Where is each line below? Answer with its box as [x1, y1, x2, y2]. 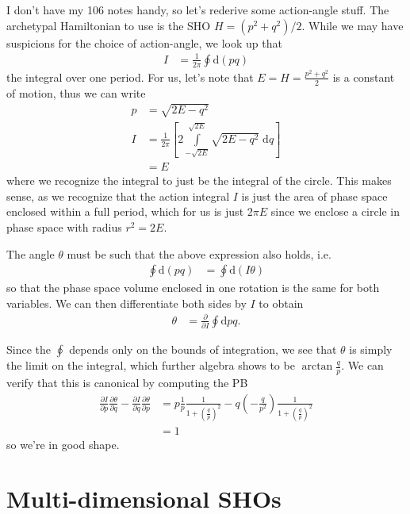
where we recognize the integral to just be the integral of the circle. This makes [6, 172, 392, 189]
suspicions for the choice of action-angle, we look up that [6, 34, 282, 51]
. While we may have [301, 17, 404, 33]
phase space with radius [6, 218, 122, 235]
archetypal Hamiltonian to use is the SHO [6, 17, 211, 33]
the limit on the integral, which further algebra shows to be [6, 357, 295, 374]
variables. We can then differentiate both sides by [6, 294, 247, 311]
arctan [301, 361, 333, 373]
